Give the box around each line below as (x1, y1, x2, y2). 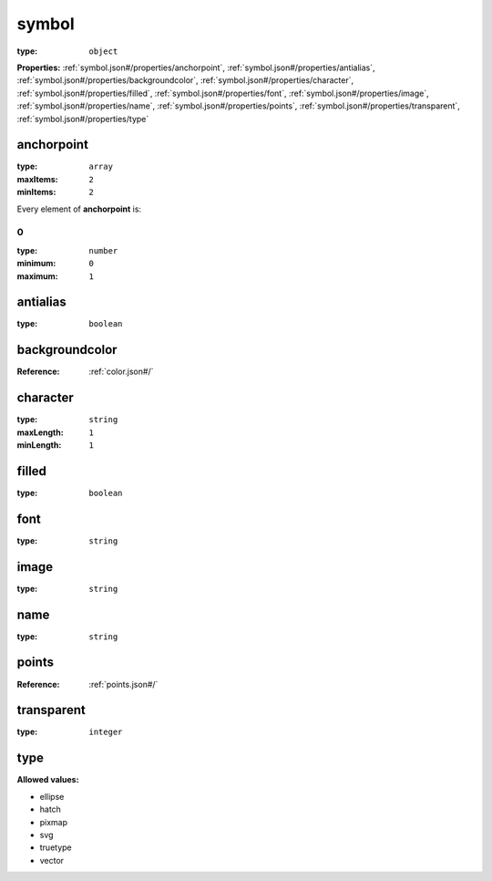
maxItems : (16, 173, 58, 184)
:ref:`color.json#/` (88, 366, 154, 378)
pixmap (39, 816, 68, 827)
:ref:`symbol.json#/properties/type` (16, 113, 149, 124)
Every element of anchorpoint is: (16, 203, 141, 214)
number (88, 245, 118, 255)
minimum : (16, 258, 56, 269)
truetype (39, 842, 72, 853)
